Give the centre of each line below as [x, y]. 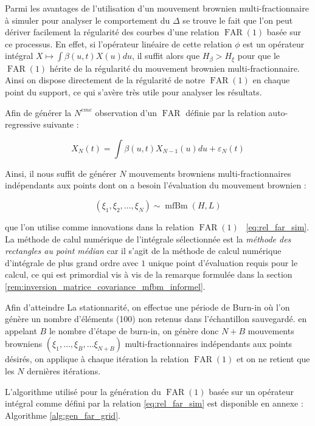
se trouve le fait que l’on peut [238, 20]
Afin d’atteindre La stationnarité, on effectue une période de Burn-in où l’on [147, 307]
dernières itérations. [64, 370]
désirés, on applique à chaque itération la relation [97, 359]
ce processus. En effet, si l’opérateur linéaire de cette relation [119, 43]
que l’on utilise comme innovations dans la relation [99, 226]
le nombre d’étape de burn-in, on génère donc [134, 330]
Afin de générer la [38, 112]
